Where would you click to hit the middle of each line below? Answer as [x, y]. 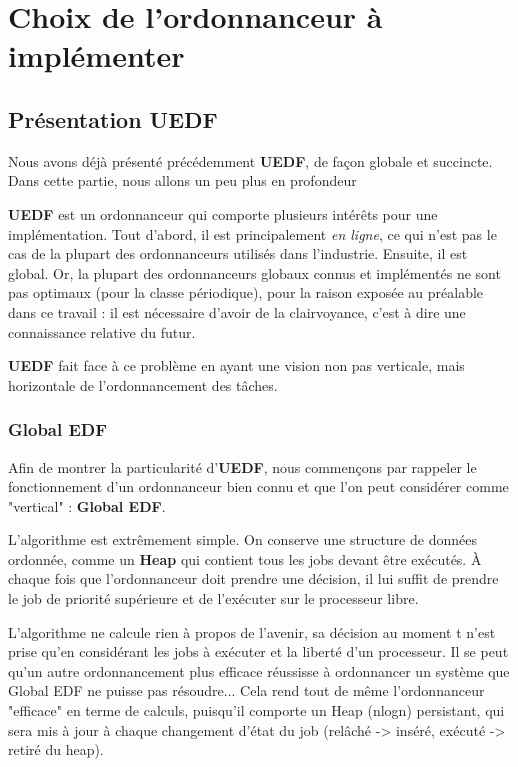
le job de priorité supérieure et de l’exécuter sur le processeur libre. [213, 598]
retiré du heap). [56, 749]
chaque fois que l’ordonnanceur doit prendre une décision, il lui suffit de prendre [253, 578]
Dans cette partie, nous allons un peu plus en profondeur [182, 180]
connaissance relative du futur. [102, 331]
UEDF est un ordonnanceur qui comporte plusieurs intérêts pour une [223, 213]
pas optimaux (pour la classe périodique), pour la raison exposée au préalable [246, 292]
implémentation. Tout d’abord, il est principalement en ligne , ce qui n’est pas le [252, 233]
